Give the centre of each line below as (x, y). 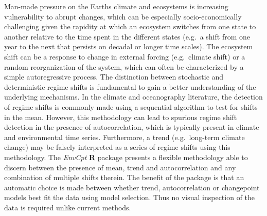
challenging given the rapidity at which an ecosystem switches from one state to (130, 26)
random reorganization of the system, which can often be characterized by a (124, 66)
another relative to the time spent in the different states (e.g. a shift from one (127, 36)
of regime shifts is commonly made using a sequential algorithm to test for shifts (131, 106)
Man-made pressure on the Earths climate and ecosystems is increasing (116, 6)
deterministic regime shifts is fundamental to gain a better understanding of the (130, 86)
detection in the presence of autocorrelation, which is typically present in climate (132, 127)
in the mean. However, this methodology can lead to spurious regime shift (121, 117)
